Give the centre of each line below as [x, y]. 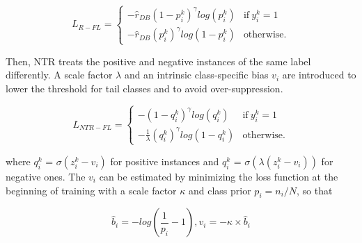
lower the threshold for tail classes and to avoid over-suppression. [144, 88]
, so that [315, 190]
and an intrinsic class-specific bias [196, 75]
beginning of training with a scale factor [91, 190]
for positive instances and [165, 161]
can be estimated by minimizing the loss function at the [219, 176]
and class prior [220, 190]
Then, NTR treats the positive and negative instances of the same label [158, 61]
